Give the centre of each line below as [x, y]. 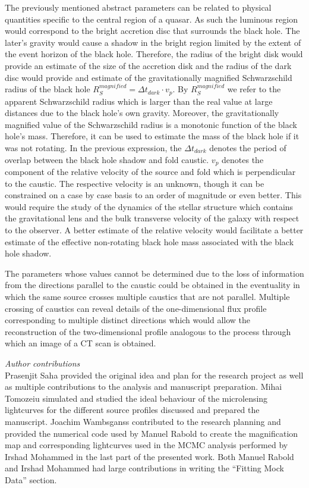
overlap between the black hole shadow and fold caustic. [107, 159]
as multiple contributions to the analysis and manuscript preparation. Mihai [144, 387]
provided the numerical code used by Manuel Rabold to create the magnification [152, 433]
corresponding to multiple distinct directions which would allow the [127, 320]
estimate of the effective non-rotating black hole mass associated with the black [149, 241]
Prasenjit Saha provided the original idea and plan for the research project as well [154, 375]
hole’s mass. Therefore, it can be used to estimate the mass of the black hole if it [152, 136]
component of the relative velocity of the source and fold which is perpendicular [150, 172]
